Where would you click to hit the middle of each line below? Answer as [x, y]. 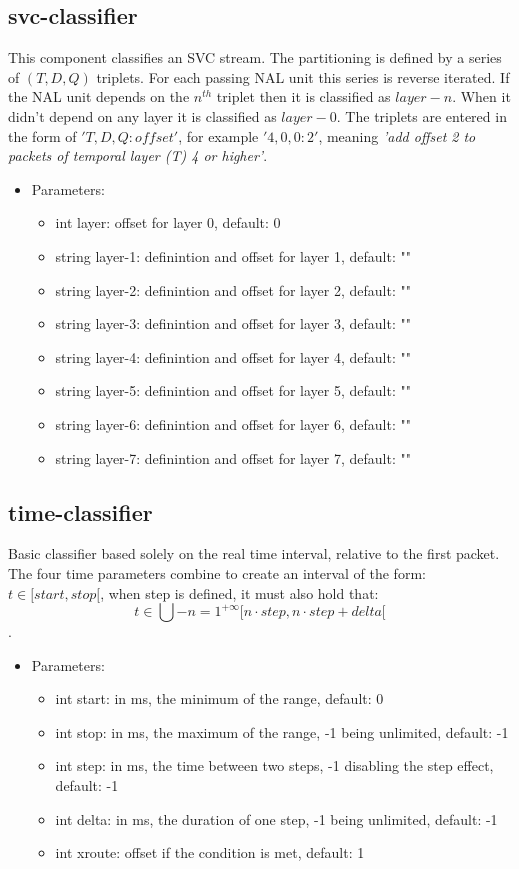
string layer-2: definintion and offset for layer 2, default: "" [233, 289]
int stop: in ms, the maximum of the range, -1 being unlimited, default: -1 [282, 731]
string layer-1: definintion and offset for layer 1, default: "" [233, 255]
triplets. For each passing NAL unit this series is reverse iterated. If [303, 76]
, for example [218, 135]
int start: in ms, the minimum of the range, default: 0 [219, 698]
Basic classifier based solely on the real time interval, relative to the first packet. [254, 553]
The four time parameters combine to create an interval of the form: [217, 572]
